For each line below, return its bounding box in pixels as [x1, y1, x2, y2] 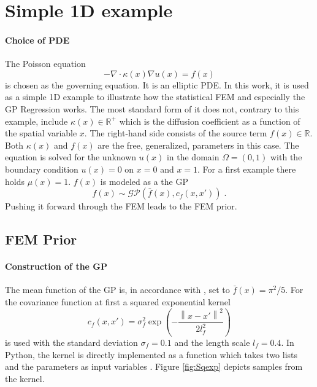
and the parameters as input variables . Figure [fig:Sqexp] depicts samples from [5, 360, 303, 373]
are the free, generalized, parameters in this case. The [97, 138, 299, 151]
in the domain [166, 150, 220, 163]
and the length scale [174, 335, 250, 348]
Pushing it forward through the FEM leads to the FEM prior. [5, 200, 237, 213]
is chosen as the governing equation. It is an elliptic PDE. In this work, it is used [5, 78, 309, 91]
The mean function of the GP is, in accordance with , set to [5, 283, 230, 296]
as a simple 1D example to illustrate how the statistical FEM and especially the [5, 90, 305, 103]
